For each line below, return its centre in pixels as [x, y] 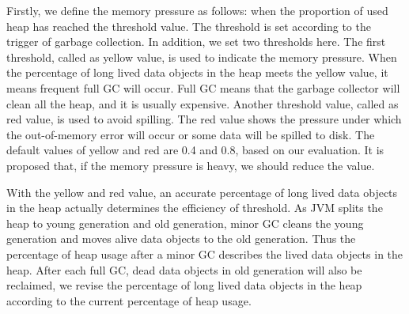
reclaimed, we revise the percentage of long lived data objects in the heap [184, 285]
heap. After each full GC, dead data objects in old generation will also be [184, 269]
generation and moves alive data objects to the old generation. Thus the [181, 238]
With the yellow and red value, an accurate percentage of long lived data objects [202, 192]
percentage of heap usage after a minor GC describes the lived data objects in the [205, 253]
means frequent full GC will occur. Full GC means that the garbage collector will [203, 87]
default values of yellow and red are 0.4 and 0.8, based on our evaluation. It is [195, 150]
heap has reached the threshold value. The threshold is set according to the [189, 26]
